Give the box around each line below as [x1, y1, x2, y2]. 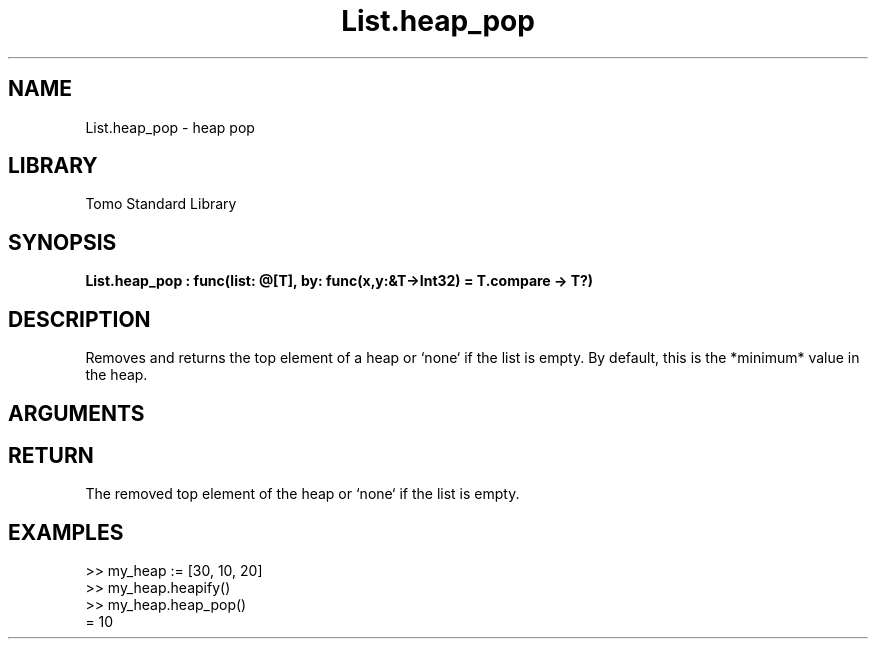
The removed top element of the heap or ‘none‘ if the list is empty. [85, 485, 520, 503]
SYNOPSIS [8, 229, 117, 255]
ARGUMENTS [8, 400, 145, 426]
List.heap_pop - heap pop [85, 118, 255, 136]
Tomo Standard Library [85, 195, 237, 213]
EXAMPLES [8, 519, 124, 545]
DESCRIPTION [8, 306, 151, 332]
